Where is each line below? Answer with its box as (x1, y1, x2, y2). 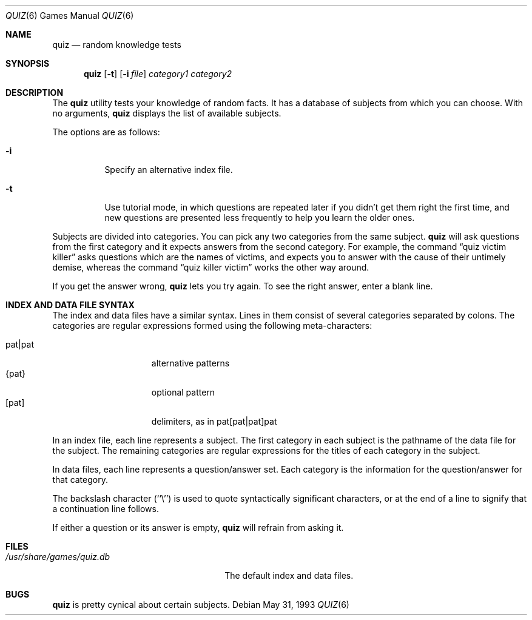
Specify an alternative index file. (104, 164, 233, 175)
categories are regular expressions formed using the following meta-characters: (52, 320, 372, 331)
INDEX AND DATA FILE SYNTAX (5, 300, 135, 310)
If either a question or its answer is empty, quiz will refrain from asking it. (52, 522, 344, 533)
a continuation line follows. (52, 504, 159, 514)
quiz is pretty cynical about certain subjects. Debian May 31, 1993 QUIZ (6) (52, 599, 349, 610)
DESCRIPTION (5, 87, 64, 98)
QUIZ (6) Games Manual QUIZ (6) (5, 10, 134, 21)
